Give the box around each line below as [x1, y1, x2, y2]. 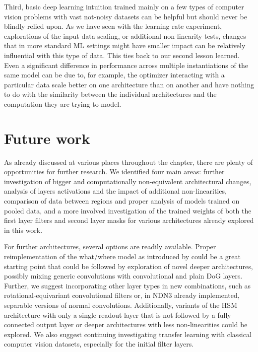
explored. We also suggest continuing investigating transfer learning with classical [4, 329, 252, 339]
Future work [4, 128, 90, 148]
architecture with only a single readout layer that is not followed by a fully [4, 309, 231, 320]
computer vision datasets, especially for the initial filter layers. [4, 339, 194, 349]
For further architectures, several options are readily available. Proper [4, 241, 216, 252]
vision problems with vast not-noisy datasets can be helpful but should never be [4, 11, 247, 21]
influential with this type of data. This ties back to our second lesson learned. [4, 50, 240, 60]
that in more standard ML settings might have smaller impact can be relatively [4, 40, 246, 51]
